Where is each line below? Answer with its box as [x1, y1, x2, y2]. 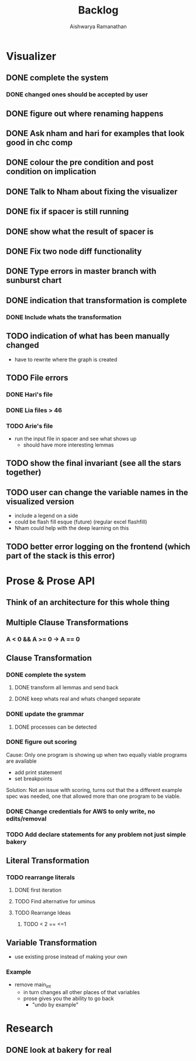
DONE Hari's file [6, 390, 53, 399]
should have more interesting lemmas [23, 441, 114, 448]
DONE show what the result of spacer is [6, 226, 154, 236]
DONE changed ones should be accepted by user [6, 90, 148, 98]
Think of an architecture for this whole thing [6, 597, 170, 607]
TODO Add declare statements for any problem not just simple [6, 830, 186, 838]
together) [6, 467, 42, 478]
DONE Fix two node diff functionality [6, 246, 142, 256]
